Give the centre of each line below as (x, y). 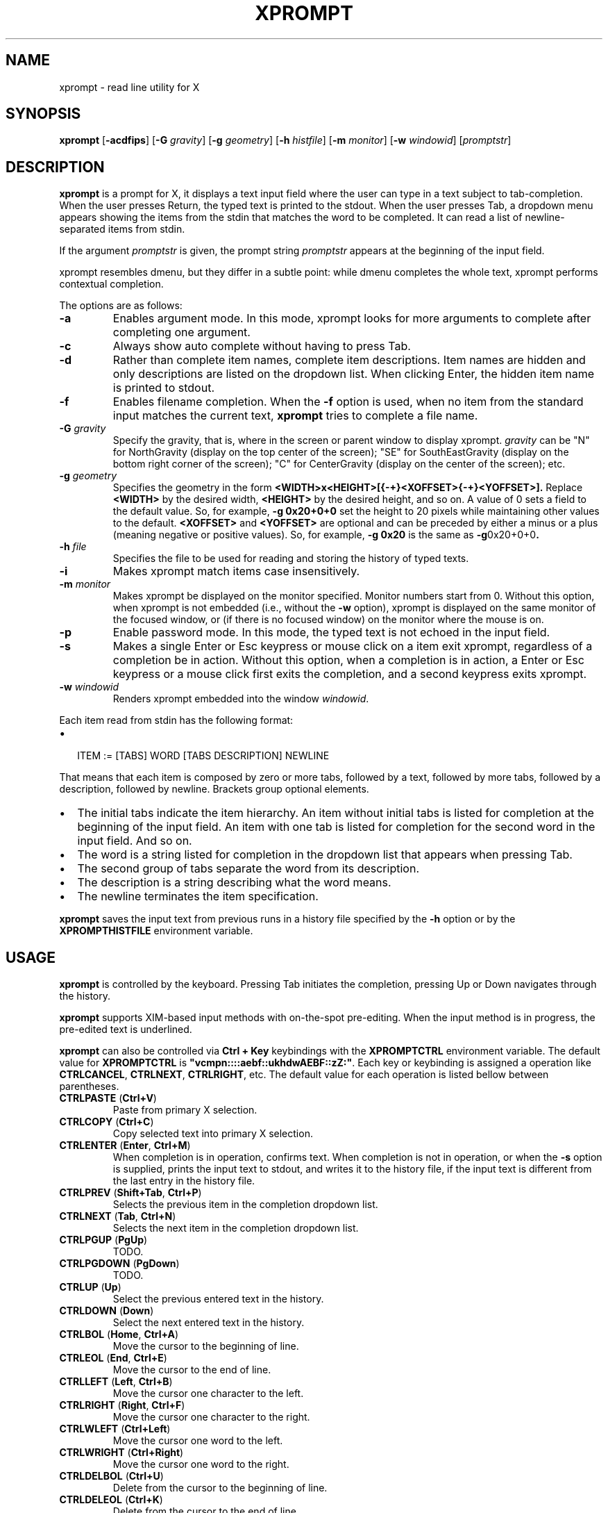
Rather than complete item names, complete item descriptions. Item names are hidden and (349, 360)
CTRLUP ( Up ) (90, 1287)
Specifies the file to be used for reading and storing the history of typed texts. (291, 559)
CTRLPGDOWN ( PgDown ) (119, 1264)
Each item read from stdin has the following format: (176, 720)
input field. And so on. (135, 841)
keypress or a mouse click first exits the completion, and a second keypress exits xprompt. (350, 674)
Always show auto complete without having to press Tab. (262, 346)
